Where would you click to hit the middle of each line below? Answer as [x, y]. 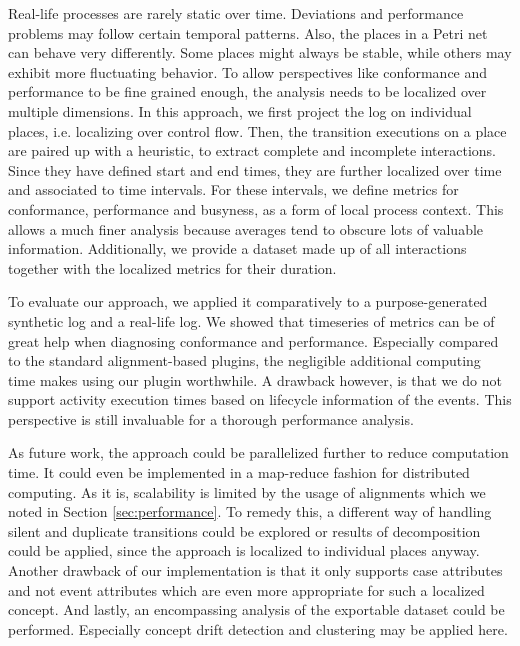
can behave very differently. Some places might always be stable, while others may [260, 52]
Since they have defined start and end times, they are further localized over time [255, 169]
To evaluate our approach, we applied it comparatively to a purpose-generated [248, 301]
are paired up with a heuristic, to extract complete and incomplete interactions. [252, 150]
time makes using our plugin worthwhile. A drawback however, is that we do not [255, 379]
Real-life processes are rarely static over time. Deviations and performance [236, 13]
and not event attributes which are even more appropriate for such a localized [246, 589]
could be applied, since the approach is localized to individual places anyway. [244, 550]
